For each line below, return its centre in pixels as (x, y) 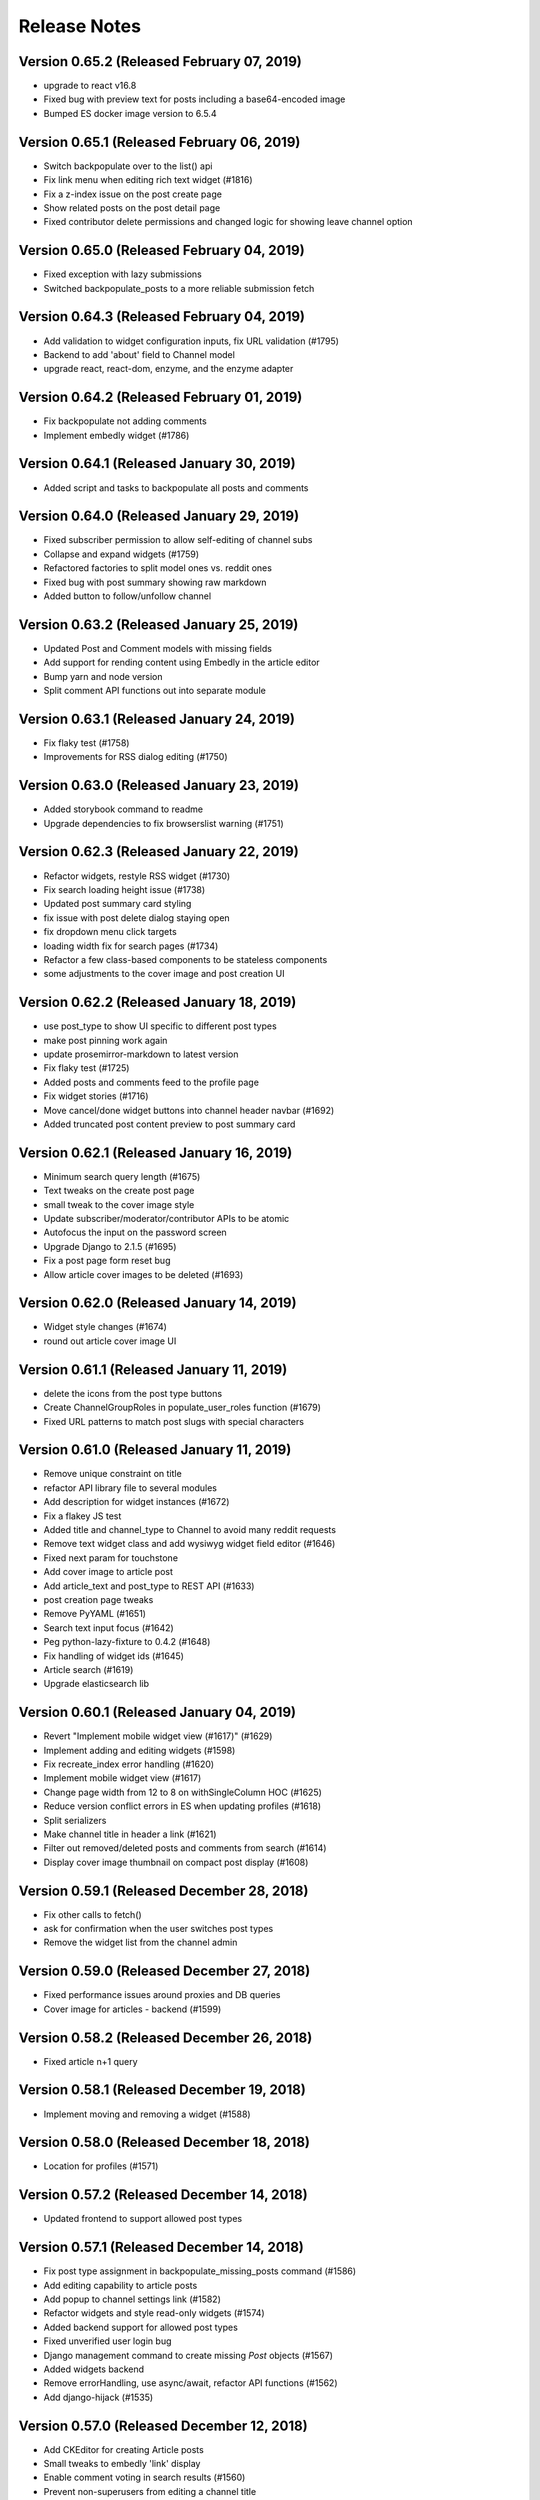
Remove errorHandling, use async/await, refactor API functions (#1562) (191, 2383)
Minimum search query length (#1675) (122, 1176)
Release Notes (80, 26)
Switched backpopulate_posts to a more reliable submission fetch (179, 288)
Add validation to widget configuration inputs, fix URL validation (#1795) (191, 341)
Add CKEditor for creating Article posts (123, 2449)
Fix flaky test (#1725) (86, 1068)
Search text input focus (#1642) (108, 1627)
